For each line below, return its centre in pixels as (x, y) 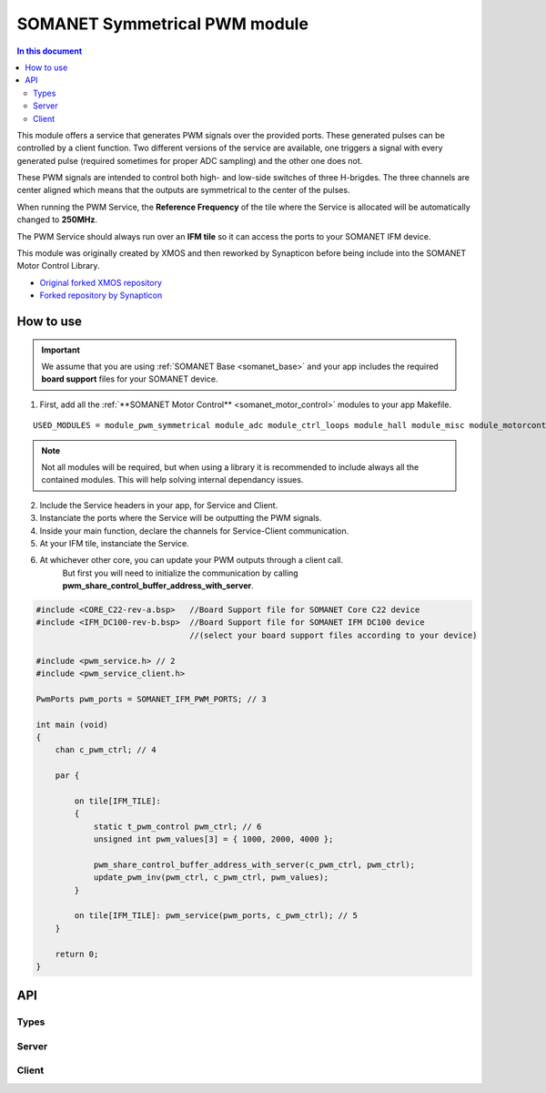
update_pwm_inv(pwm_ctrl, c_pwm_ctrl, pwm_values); (211, 878)
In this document (50, 51)
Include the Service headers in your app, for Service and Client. (159, 505)
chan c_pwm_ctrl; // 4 (106, 750)
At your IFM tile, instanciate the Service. (115, 543)
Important (61, 350)
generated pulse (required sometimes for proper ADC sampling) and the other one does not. (190, 160)
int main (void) (72, 725)
